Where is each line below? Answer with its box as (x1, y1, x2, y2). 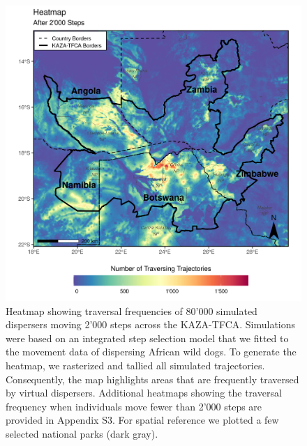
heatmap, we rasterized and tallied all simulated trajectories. (6, 357, 265, 372)
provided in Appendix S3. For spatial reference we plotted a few (6, 413, 279, 427)
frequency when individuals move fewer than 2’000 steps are (6, 399, 262, 413)
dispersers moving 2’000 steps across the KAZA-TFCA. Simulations (6, 317, 296, 332)
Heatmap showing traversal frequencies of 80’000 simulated (6, 303, 257, 318)
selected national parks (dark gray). (6, 426, 158, 440)
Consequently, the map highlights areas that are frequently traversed (6, 371, 299, 386)
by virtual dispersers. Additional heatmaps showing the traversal (6, 385, 282, 400)
